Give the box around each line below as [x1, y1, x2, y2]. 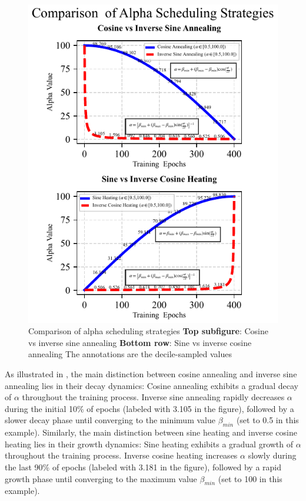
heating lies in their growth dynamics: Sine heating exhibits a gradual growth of [5, 437, 294, 450]
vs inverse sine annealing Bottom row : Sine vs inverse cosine [28, 336, 252, 348]
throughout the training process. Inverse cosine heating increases [5, 449, 238, 462]
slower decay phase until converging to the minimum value [5, 414, 215, 426]
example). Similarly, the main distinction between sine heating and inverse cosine [5, 426, 297, 439]
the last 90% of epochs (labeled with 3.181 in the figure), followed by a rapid [5, 461, 282, 473]
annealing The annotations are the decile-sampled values [28, 348, 232, 360]
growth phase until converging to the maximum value [5, 472, 197, 484]
